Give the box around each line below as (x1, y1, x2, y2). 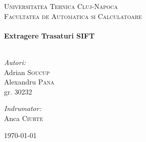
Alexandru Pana (4, 76, 54, 87)
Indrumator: (4, 103, 41, 113)
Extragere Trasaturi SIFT (4, 30, 95, 40)
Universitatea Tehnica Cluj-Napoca (4, 1, 118, 11)
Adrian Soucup (4, 66, 50, 77)
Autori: (4, 56, 26, 67)
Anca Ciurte (4, 112, 43, 123)
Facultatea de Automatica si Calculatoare (4, 10, 142, 21)
